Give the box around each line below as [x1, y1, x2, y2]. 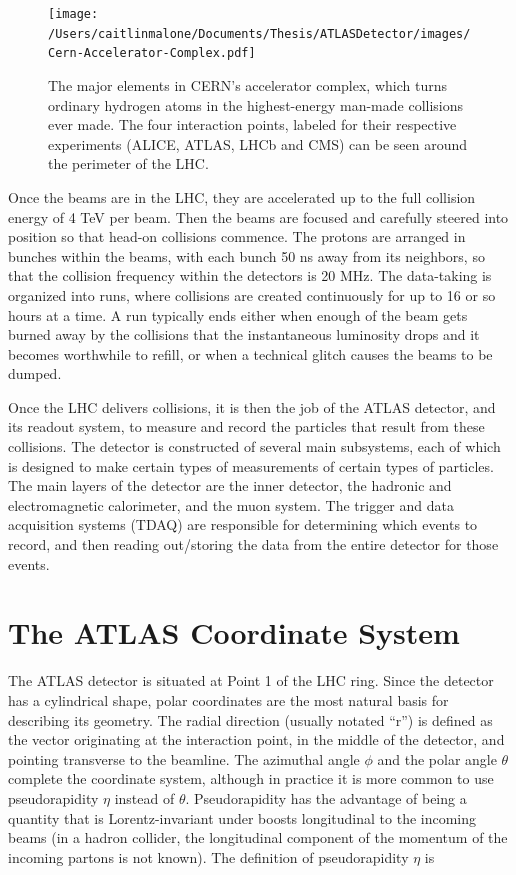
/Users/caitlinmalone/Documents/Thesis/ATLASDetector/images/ [48, 26, 471, 41]
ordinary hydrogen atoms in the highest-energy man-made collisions [48, 94, 464, 115]
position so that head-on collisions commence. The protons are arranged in [8, 226, 466, 247]
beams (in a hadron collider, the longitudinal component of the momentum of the [8, 827, 508, 848]
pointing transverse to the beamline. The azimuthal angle [8, 748, 360, 769]
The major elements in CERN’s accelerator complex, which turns [48, 74, 447, 95]
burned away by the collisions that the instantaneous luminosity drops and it [8, 324, 480, 345]
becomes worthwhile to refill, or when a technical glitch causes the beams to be [8, 343, 493, 364]
